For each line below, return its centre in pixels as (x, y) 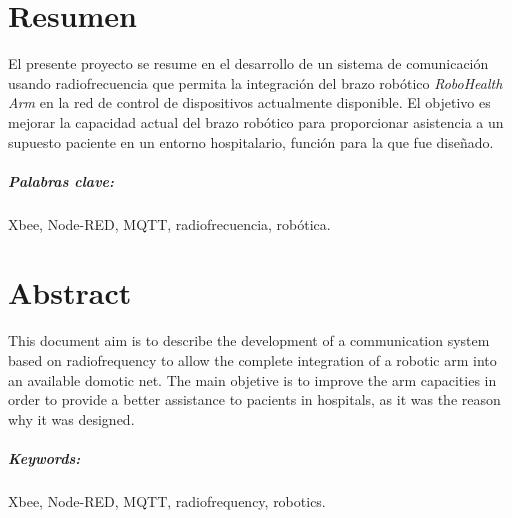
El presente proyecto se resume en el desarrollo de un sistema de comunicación (248, 63)
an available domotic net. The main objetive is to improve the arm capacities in (252, 379)
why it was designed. (71, 418)
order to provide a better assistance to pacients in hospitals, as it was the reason (254, 399)
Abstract (70, 292)
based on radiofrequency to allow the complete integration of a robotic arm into (252, 359)
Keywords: (44, 457)
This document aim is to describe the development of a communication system (249, 340)
